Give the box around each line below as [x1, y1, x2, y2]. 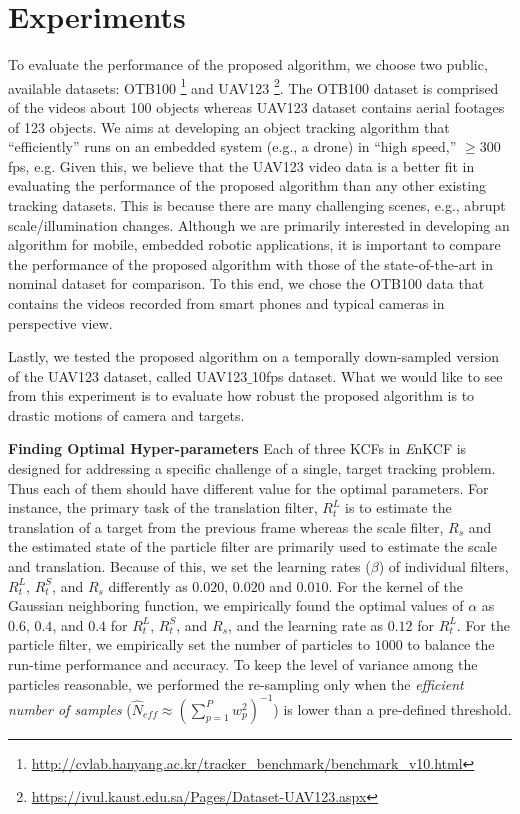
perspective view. [8, 312, 113, 333]
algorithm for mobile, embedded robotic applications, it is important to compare [8, 234, 501, 255]
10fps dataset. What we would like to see [251, 365, 503, 386]
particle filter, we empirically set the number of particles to [8, 634, 370, 655]
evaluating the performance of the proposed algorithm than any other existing [8, 175, 486, 196]
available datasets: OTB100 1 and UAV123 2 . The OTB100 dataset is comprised [8, 74, 499, 98]
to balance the [407, 634, 495, 655]
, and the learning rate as [228, 614, 384, 635]
